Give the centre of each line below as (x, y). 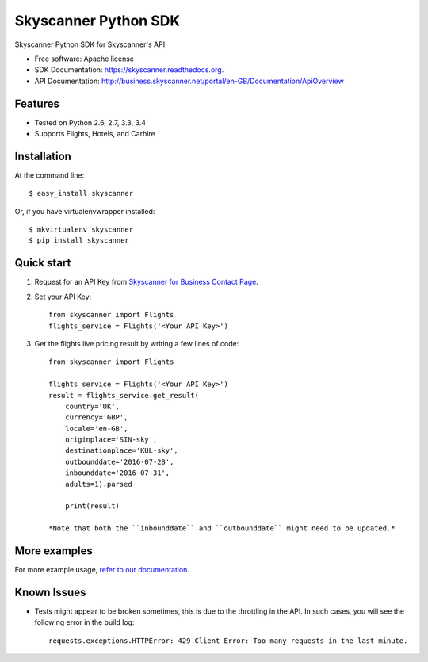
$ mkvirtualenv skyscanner (81, 230)
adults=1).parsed (98, 484)
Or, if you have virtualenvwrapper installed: (85, 211)
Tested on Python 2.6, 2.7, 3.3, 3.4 (90, 122)
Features (37, 103)
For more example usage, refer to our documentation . (102, 570)
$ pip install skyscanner (79, 241)
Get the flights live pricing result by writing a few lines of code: (137, 343)
